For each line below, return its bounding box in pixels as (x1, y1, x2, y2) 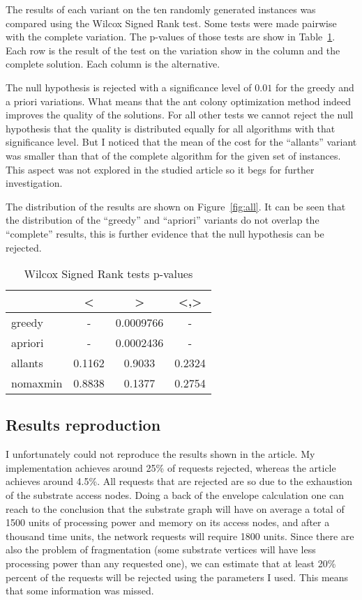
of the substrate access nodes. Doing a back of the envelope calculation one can (6, 488, 345, 502)
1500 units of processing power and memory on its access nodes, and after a (6, 515, 330, 530)
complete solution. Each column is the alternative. (6, 56, 220, 71)
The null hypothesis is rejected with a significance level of (6, 79, 252, 94)
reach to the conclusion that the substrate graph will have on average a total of (6, 501, 345, 516)
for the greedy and (275, 79, 354, 94)
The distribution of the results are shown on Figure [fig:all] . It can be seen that (6, 199, 346, 213)
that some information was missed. (6, 583, 154, 598)
